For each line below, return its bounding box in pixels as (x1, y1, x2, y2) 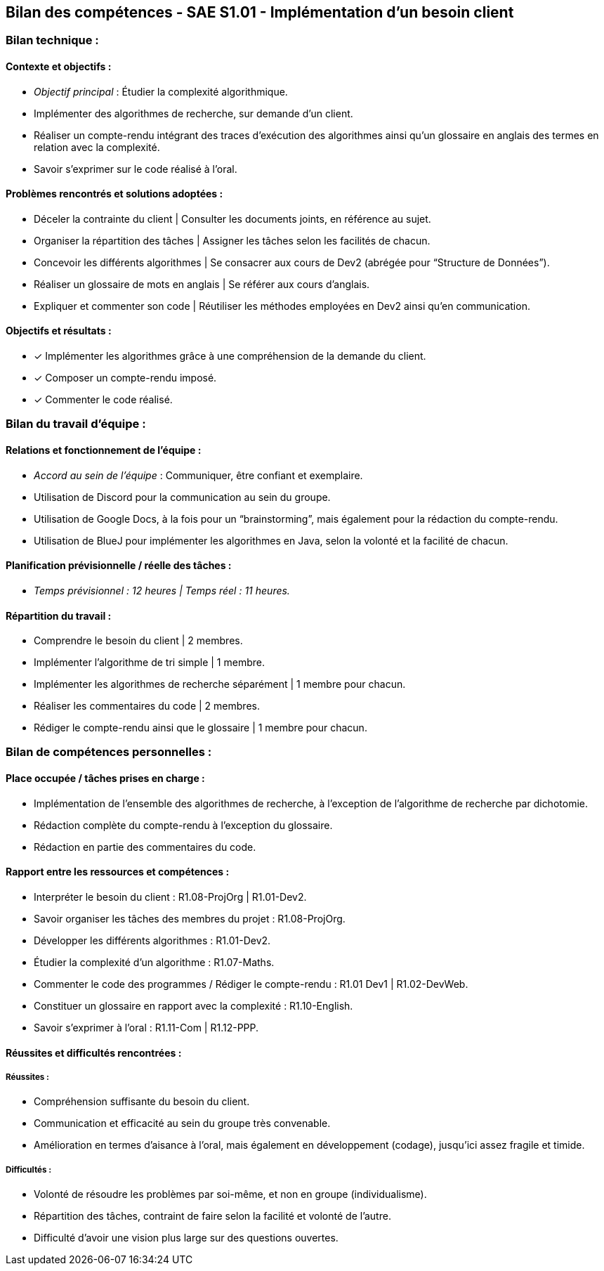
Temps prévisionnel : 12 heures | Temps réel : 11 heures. (34, 584, 290, 597)
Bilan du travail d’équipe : (6, 417, 146, 431)
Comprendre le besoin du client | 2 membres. (34, 634, 243, 647)
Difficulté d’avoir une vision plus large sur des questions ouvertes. (34, 1232, 339, 1244)
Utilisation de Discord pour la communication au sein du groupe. (34, 490, 331, 503)
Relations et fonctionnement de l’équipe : (6, 444, 202, 457)
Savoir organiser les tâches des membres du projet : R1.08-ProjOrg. (34, 912, 346, 925)
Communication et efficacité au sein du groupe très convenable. (34, 1117, 331, 1130)
